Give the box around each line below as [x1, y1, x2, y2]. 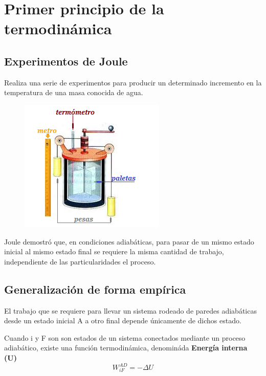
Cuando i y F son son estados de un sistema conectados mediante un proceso [4, 332, 246, 343]
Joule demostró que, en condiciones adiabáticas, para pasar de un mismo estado [4, 236, 254, 247]
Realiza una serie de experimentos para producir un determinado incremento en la [4, 77, 262, 87]
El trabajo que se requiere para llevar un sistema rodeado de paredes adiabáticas [4, 305, 257, 316]
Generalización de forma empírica [4, 281, 186, 297]
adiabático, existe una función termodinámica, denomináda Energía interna [4, 342, 248, 353]
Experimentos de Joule [4, 53, 128, 69]
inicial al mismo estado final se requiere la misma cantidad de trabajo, [4, 246, 224, 257]
